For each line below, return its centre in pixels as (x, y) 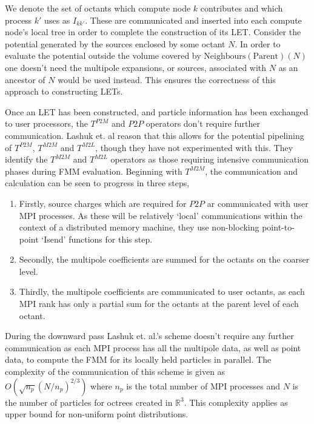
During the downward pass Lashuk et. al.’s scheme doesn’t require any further (149, 336)
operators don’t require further (203, 123)
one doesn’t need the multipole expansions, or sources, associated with (136, 67)
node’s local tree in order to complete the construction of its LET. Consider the (153, 32)
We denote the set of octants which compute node (98, 8)
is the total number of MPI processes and (203, 385)
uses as (57, 20)
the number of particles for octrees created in (89, 402)
